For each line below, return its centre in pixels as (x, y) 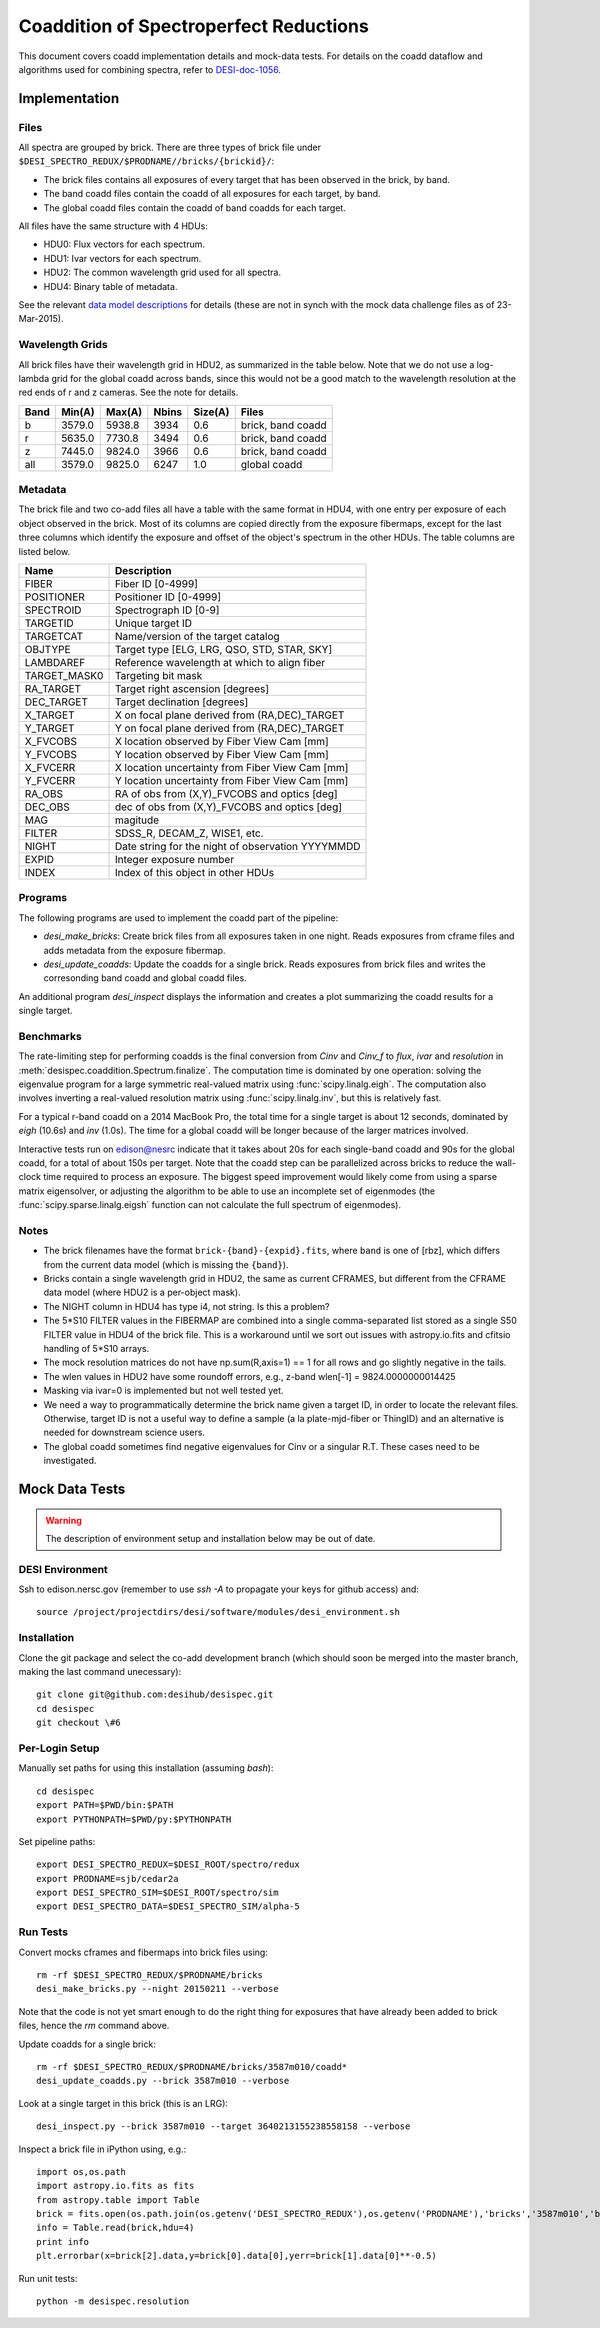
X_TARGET (49, 715)
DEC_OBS (47, 807)
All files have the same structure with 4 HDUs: (113, 226)
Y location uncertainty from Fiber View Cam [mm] (231, 781)
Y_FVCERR (50, 781)
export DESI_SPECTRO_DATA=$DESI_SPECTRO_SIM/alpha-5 (168, 1906)
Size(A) (211, 412)
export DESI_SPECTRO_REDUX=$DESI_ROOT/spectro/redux (168, 1864)
